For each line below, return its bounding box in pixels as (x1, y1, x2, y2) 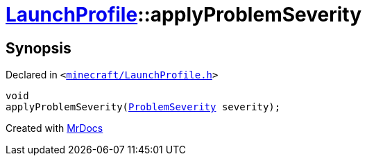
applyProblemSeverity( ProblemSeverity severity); (6, 101, 281, 113)
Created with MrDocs (6, 122, 103, 135)
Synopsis (6, 39, 71, 57)
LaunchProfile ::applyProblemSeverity (6, 3, 361, 26)
